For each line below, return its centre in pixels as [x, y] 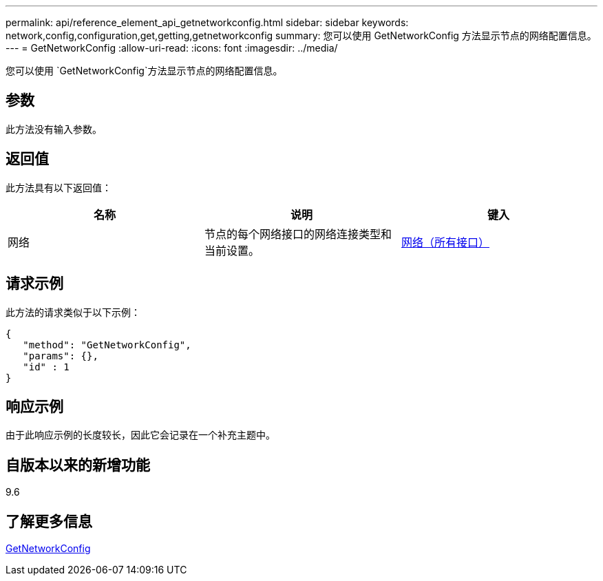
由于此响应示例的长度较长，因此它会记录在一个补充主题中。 [140, 435]
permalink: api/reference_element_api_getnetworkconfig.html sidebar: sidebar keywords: [207, 22]
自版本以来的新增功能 [78, 465]
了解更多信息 [49, 521]
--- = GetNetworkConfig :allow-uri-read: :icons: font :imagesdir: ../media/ [172, 48]
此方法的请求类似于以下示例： [73, 312]
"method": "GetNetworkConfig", [107, 345]
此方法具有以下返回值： [59, 187]
